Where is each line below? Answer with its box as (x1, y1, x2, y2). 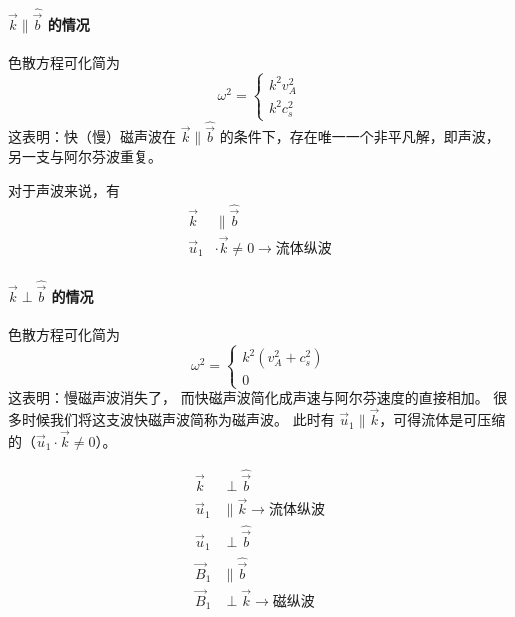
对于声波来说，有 (8, 179, 120, 200)
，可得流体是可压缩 (379, 409, 506, 430)
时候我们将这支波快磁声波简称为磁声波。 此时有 (21, 409, 335, 430)
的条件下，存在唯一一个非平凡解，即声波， (219, 126, 500, 147)
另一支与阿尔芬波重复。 (8, 146, 162, 167)
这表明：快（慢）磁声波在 (8, 126, 176, 147)
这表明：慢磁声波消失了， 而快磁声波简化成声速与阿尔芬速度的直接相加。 (8, 387, 489, 408)
